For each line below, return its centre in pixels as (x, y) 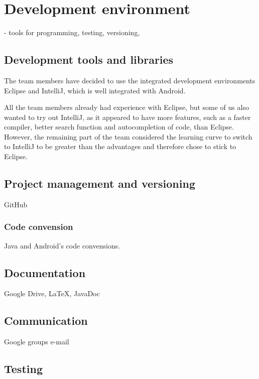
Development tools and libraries (89, 59)
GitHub (16, 204)
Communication (46, 321)
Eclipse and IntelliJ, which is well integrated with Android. (95, 90)
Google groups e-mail (37, 342)
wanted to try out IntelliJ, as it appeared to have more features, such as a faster (127, 117)
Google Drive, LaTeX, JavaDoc (52, 293)
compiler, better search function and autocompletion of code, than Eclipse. (119, 127)
